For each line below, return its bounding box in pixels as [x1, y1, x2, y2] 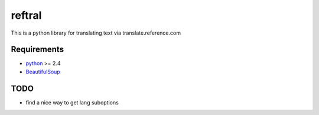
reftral [11, 9, 42, 22]
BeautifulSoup [25, 68, 60, 75]
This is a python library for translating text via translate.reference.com [11, 29, 181, 36]
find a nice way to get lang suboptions [25, 99, 119, 106]
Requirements [11, 45, 64, 55]
